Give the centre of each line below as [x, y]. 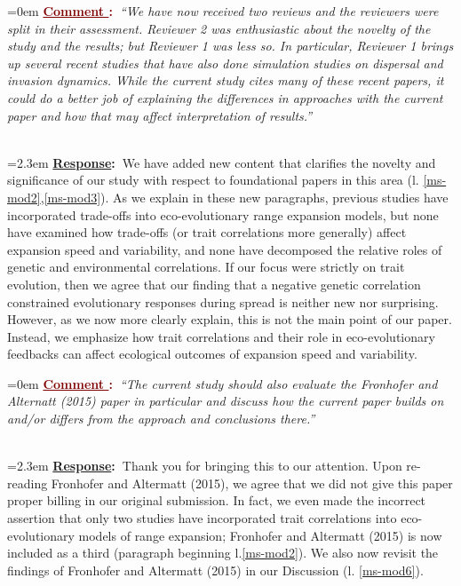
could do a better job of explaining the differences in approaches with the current [225, 97]
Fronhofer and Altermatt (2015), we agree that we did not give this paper [252, 483]
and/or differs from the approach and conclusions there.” [161, 419]
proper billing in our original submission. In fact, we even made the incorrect [217, 500]
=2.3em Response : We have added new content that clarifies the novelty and [222, 162]
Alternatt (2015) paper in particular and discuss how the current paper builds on [226, 401]
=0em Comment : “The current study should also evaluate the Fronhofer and [223, 383]
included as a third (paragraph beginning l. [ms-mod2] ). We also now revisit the [223, 553]
